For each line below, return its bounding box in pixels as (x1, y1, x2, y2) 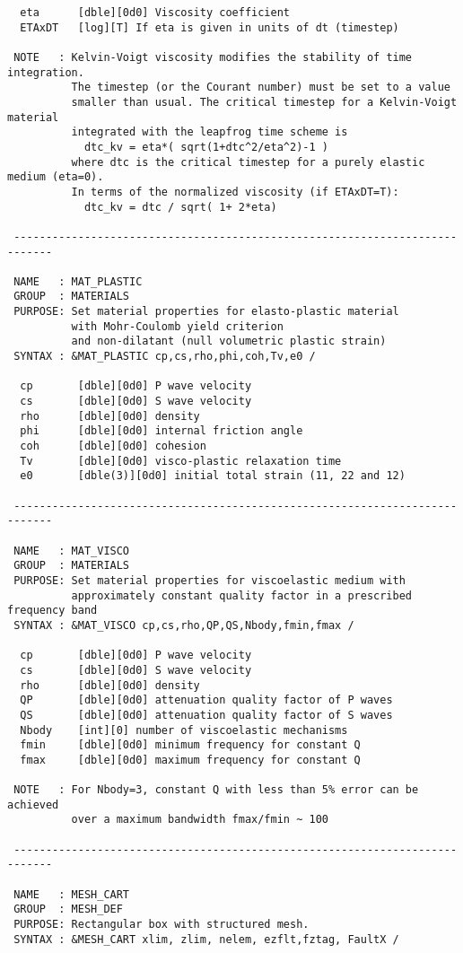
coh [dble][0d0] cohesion (20, 440, 206, 453)
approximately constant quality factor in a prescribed (71, 589, 413, 602)
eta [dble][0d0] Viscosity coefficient (20, 6, 290, 19)
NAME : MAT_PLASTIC (13, 275, 143, 288)
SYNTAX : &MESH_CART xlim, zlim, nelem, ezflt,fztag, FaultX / (13, 932, 399, 946)
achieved (7, 798, 59, 811)
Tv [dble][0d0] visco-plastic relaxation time (20, 454, 342, 468)
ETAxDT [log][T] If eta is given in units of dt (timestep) (20, 21, 399, 34)
